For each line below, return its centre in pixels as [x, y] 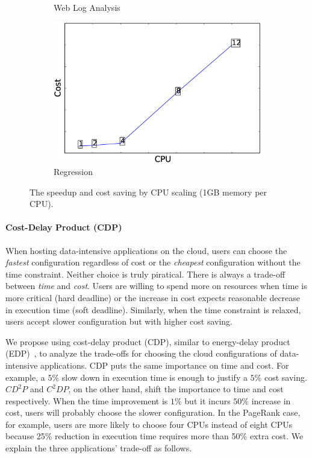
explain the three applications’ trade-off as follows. [99, 448]
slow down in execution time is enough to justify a [154, 377]
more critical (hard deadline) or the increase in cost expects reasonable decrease [153, 297]
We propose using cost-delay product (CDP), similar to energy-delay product [148, 341]
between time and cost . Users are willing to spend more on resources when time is [156, 286]
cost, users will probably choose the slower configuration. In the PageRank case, [153, 412]
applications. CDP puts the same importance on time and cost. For [165, 365]
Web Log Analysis [87, 7]
